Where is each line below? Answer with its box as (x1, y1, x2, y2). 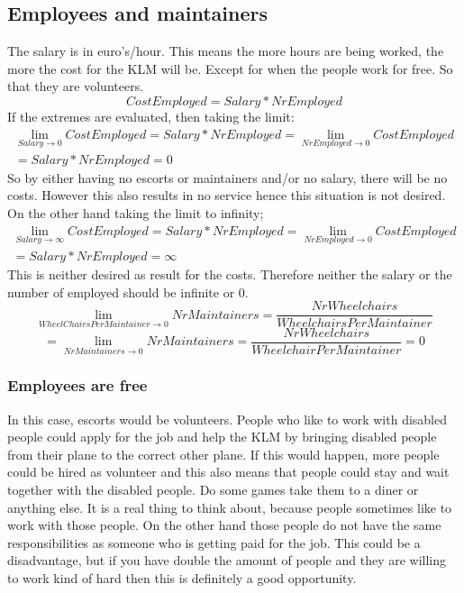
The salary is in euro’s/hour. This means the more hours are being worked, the (7, 41, 444, 60)
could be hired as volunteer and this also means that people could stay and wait (7, 462, 450, 481)
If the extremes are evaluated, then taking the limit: (7, 106, 295, 125)
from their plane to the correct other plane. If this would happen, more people (7, 444, 440, 463)
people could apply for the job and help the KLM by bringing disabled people (7, 427, 437, 446)
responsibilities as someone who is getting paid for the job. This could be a (7, 533, 421, 552)
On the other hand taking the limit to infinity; (7, 204, 264, 223)
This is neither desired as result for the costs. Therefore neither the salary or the (7, 264, 452, 283)
